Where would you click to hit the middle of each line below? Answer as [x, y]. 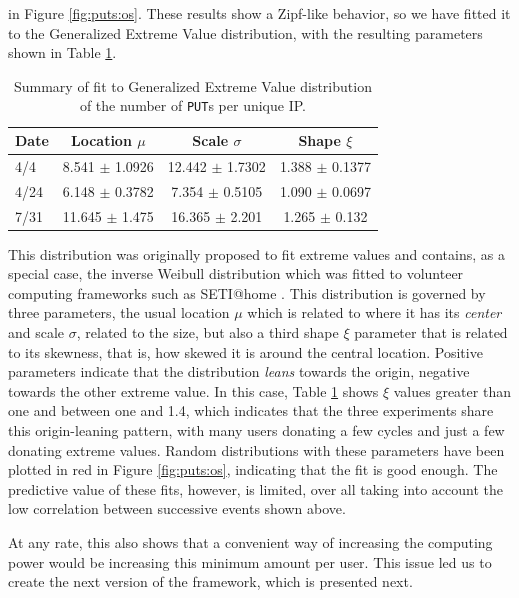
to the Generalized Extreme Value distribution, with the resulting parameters [245, 32]
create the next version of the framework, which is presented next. [210, 581]
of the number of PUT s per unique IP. [192, 105]
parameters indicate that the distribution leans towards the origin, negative [239, 371]
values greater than [452, 390]
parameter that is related [431, 332]
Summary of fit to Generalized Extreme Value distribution [192, 85]
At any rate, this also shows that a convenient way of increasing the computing [250, 541]
